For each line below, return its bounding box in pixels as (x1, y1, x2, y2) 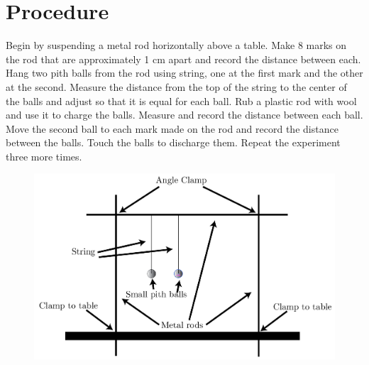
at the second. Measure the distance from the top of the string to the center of (6, 79, 347, 94)
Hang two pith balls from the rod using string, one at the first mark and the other (6, 65, 363, 80)
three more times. (6, 148, 82, 163)
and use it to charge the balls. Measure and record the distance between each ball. (6, 107, 363, 122)
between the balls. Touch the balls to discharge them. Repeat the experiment (6, 135, 341, 150)
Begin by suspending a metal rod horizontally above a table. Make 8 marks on (6, 38, 347, 53)
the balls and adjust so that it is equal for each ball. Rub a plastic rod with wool (6, 93, 357, 108)
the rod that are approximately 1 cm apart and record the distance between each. (6, 51, 361, 66)
